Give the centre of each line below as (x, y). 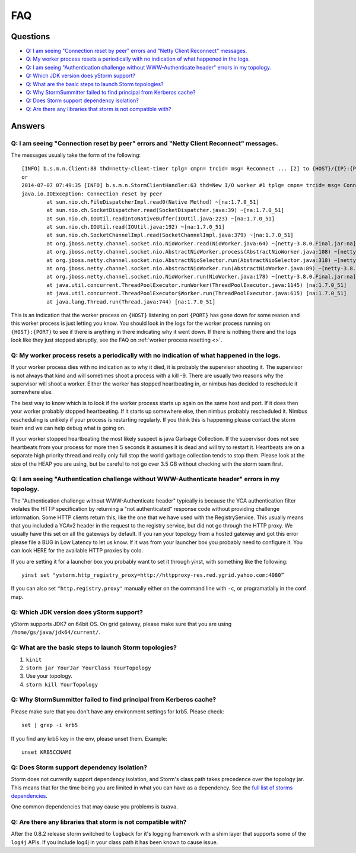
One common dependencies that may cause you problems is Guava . (94, 807)
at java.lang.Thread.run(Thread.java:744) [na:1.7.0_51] (131, 302)
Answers (28, 126)
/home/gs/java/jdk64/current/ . (56, 632)
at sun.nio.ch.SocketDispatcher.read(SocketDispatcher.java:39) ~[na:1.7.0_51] (166, 210)
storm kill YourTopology (62, 684)
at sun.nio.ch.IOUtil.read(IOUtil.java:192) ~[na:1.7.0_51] (136, 227)
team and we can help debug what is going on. (68, 428)
